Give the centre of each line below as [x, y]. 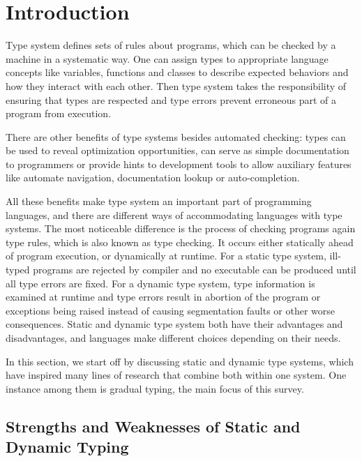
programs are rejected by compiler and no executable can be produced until [195, 270]
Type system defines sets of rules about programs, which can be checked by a [171, 45]
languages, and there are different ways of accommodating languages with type [174, 214]
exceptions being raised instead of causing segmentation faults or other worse [171, 310]
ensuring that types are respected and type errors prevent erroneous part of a [171, 99]
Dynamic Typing [67, 447]
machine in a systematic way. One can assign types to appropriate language [167, 58]
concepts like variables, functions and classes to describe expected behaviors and [177, 72]
